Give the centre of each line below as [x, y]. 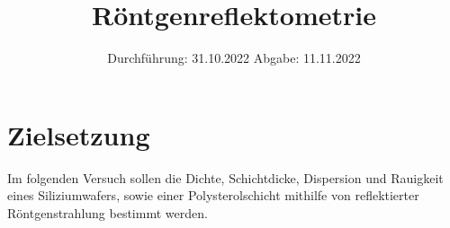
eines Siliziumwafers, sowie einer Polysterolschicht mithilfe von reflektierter [213, 195]
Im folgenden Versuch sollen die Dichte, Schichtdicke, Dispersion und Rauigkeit [225, 177]
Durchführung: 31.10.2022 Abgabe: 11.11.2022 [234, 58]
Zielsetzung [79, 134]
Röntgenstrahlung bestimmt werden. [108, 212]
